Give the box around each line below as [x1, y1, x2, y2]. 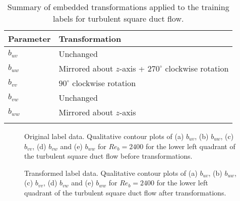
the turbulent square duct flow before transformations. [24, 151, 193, 161]
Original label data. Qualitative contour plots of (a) [24, 131, 184, 141]
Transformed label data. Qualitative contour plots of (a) [24, 167, 198, 178]
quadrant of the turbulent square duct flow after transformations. [24, 187, 226, 197]
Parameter [8, 33, 51, 44]
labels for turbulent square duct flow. [52, 13, 184, 24]
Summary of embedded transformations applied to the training [7, 1, 229, 13]
